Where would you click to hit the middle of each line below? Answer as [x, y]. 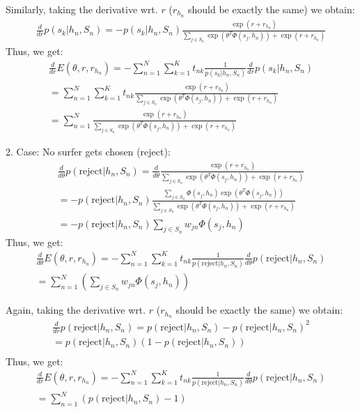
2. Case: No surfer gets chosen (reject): [88, 151]
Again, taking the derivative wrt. [76, 310]
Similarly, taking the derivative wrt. [82, 9]
